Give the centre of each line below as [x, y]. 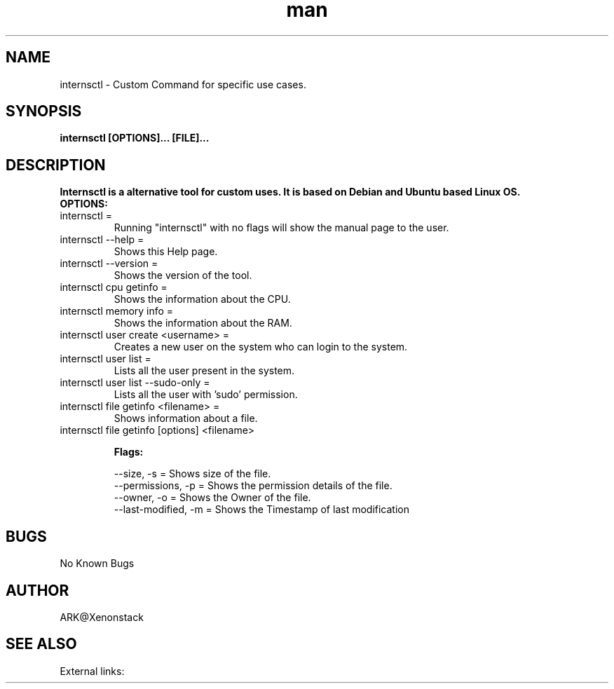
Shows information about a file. [186, 418]
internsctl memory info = [117, 311]
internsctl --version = [109, 264]
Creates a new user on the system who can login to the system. [261, 347]
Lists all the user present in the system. [204, 371]
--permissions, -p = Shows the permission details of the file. [253, 486]
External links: [92, 671]
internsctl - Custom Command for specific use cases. [183, 84]
